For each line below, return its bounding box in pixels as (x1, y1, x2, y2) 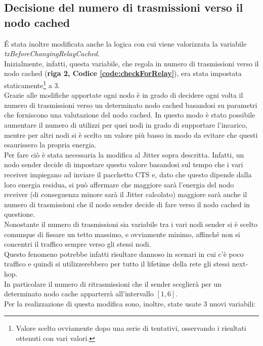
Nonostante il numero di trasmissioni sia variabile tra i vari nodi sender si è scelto (4, 218, 257, 229)
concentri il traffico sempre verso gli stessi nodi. (4, 239, 151, 249)
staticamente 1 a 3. (4, 78, 60, 90)
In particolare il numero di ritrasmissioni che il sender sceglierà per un (4, 278, 222, 289)
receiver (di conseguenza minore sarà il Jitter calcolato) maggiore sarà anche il (4, 189, 247, 200)
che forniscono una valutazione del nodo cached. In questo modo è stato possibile (4, 109, 255, 120)
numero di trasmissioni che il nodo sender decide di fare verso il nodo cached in (4, 199, 250, 209)
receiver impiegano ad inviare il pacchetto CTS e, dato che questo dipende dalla (4, 169, 252, 179)
